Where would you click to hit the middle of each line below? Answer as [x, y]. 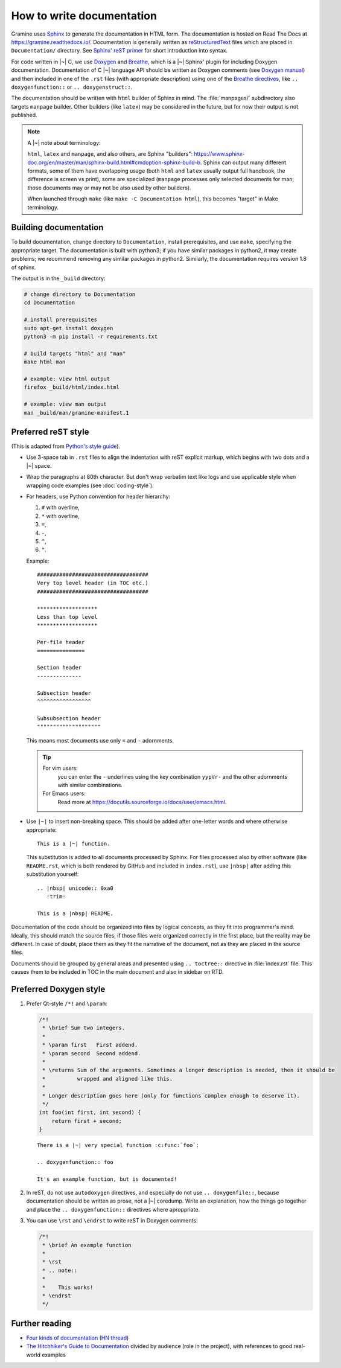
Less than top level [67, 617]
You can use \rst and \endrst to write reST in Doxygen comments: [112, 1221]
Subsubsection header [69, 718]
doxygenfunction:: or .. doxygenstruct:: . [72, 87]
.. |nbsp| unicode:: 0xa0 [75, 888]
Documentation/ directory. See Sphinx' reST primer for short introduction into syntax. [119, 51]
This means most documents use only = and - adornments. [100, 740]
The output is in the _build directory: [58, 278]
